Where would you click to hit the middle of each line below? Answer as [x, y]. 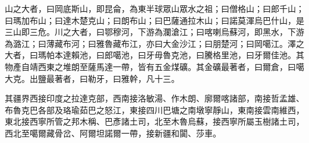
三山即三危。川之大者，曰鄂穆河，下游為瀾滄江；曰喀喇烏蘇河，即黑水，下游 [154, 32]
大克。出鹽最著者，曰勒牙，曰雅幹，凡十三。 [92, 78]
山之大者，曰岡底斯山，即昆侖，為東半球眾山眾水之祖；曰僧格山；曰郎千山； [154, 8]
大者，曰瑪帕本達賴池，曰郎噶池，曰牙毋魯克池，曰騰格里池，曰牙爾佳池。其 [154, 55]
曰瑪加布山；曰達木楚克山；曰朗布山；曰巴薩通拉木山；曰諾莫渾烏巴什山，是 [154, 20]
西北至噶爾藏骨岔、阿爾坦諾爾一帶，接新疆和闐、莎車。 [113, 133]
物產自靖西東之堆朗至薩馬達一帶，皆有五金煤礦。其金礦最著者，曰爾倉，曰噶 [154, 66]
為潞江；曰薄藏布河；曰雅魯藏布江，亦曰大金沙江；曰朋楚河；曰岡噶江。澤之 [154, 43]
